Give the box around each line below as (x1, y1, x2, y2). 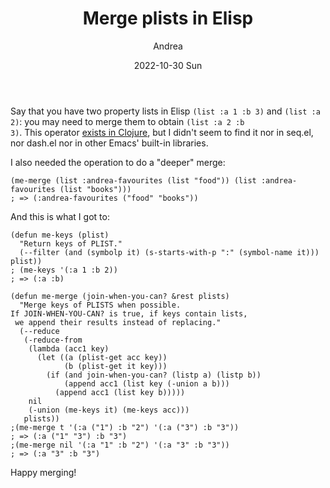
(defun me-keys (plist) (10, 230, 110, 240)
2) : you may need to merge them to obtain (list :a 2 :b (10, 115, 245, 127)
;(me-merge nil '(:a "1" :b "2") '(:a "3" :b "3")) (10, 440, 230, 450)
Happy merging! (10, 466, 77, 478)
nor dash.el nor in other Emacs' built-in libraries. (10, 137, 209, 149)
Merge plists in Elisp (82, 7, 254, 30)
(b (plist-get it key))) (63, 361, 168, 371)
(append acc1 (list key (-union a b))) (63, 378, 230, 389)
